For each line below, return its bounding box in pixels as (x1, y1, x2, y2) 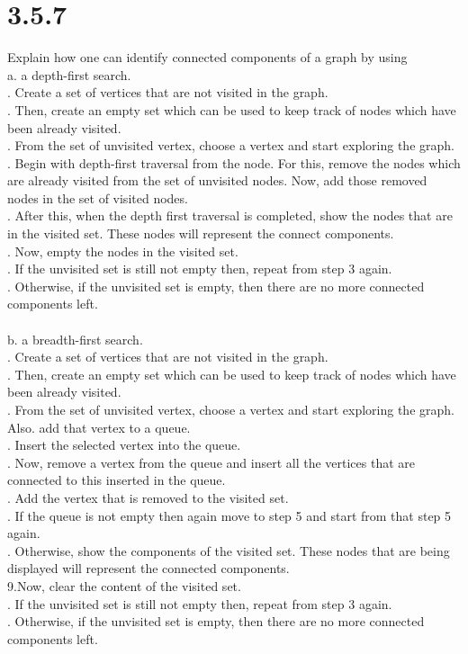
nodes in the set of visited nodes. (7, 188, 188, 207)
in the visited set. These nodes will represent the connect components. (7, 224, 394, 243)
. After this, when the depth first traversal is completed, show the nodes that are (7, 206, 453, 225)
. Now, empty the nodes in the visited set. (7, 241, 238, 260)
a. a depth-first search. (7, 65, 131, 84)
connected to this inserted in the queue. (7, 470, 226, 489)
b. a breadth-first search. (7, 329, 143, 348)
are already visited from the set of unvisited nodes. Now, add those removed (7, 171, 427, 190)
